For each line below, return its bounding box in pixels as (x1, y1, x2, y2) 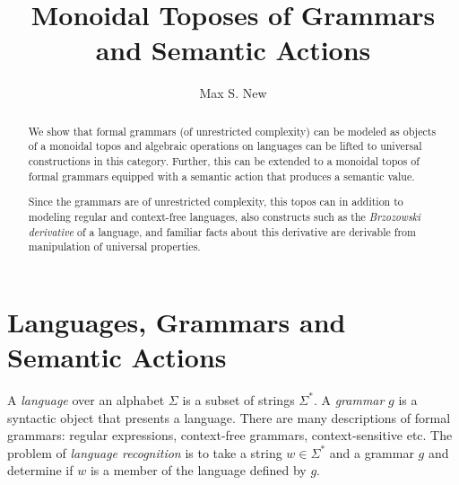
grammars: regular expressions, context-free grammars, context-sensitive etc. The (7, 426, 453, 445)
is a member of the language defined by (90, 461, 307, 480)
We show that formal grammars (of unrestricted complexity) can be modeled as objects (28, 123, 437, 138)
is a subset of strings (182, 390, 295, 409)
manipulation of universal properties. (28, 239, 201, 254)
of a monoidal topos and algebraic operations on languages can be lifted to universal (28, 138, 422, 154)
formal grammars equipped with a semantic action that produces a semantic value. (28, 168, 415, 183)
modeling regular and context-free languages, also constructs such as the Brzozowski (28, 208, 420, 224)
